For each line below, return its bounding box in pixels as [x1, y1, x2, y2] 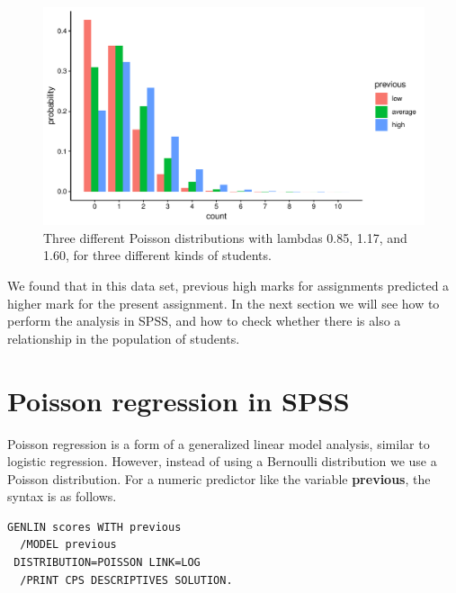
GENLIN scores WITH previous [7, 520, 182, 534]
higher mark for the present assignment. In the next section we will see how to [7, 293, 440, 312]
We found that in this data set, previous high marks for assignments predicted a [7, 276, 450, 294]
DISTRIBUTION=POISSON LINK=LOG [13, 556, 201, 570]
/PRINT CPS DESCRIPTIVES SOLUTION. [20, 573, 233, 587]
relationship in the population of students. [7, 328, 240, 347]
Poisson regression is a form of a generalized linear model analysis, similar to [7, 434, 430, 453]
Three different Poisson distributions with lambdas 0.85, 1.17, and [43, 228, 407, 247]
